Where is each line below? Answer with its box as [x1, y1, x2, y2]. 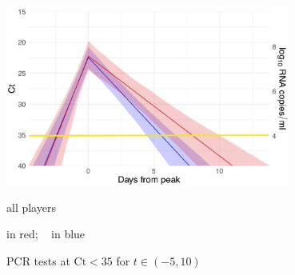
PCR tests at [6, 252, 70, 269]
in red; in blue [6, 225, 86, 242]
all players [6, 198, 56, 215]
